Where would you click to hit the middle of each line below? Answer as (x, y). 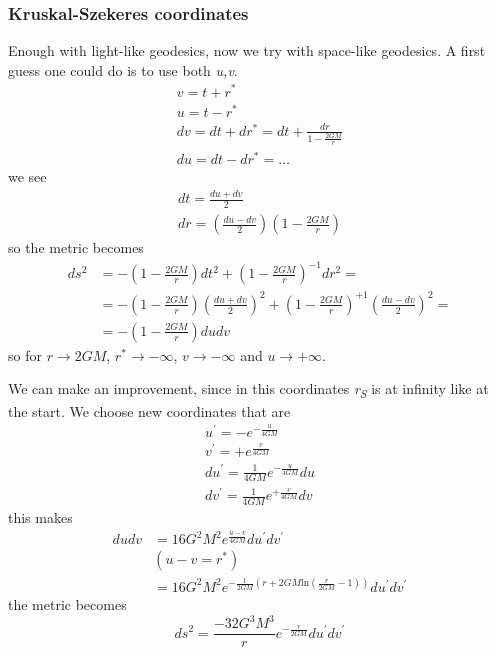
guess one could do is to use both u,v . (123, 69)
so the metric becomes (76, 247)
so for (25, 354)
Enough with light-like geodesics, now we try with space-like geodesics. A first (247, 50)
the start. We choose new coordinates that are (149, 410)
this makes (40, 517)
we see (27, 176)
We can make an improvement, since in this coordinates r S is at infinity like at (248, 390)
